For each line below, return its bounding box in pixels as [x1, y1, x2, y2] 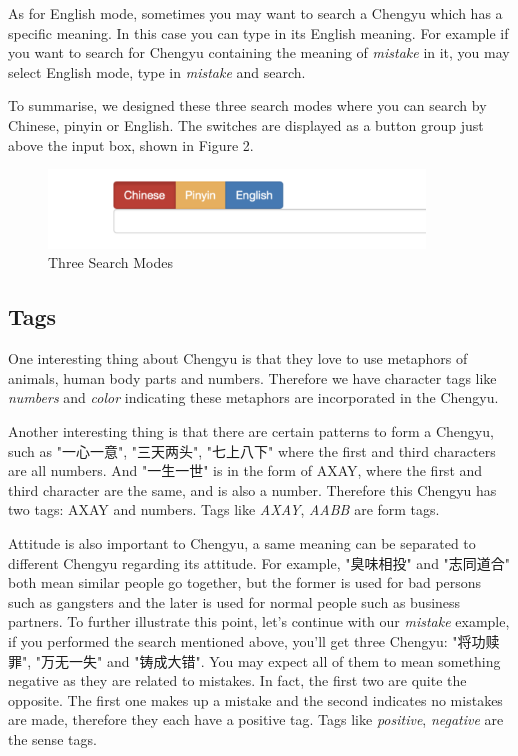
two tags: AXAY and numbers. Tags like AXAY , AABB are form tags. [8, 499, 440, 520]
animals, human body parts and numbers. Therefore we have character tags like [8, 367, 497, 388]
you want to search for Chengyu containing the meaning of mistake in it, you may [8, 42, 510, 63]
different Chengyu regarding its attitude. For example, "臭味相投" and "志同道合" [8, 552, 511, 573]
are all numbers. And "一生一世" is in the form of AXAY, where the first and [8, 460, 483, 481]
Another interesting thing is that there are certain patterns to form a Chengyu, [8, 421, 494, 442]
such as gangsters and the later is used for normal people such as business [8, 591, 461, 612]
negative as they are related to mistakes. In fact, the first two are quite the [8, 670, 467, 691]
